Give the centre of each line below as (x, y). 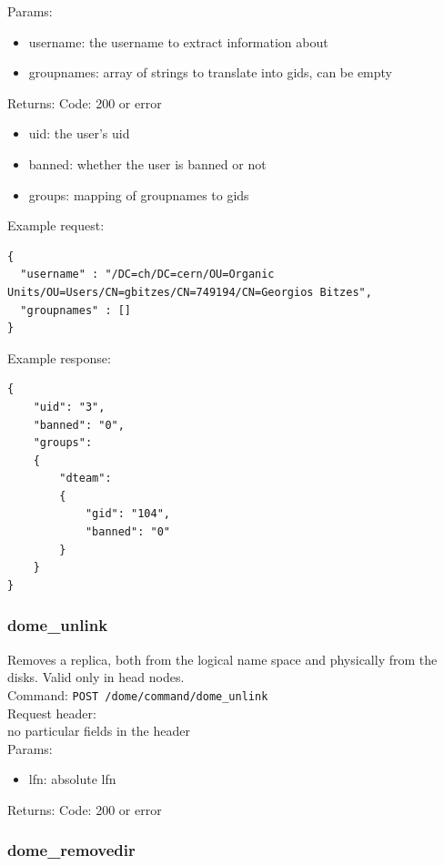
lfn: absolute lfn (72, 779)
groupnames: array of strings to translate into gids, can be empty (210, 72)
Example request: (56, 225)
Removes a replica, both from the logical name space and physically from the (222, 659)
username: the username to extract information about (178, 41)
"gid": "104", (127, 514)
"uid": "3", (69, 407)
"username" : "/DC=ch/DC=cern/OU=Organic (147, 275)
